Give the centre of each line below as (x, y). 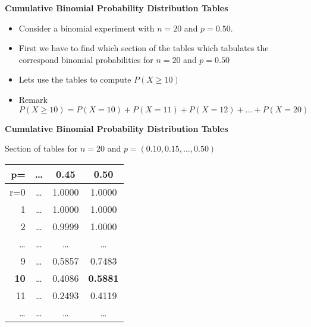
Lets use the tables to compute (75, 79)
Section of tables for (41, 148)
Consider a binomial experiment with (87, 28)
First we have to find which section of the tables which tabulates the (144, 48)
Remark (33, 99)
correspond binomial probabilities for (86, 59)
